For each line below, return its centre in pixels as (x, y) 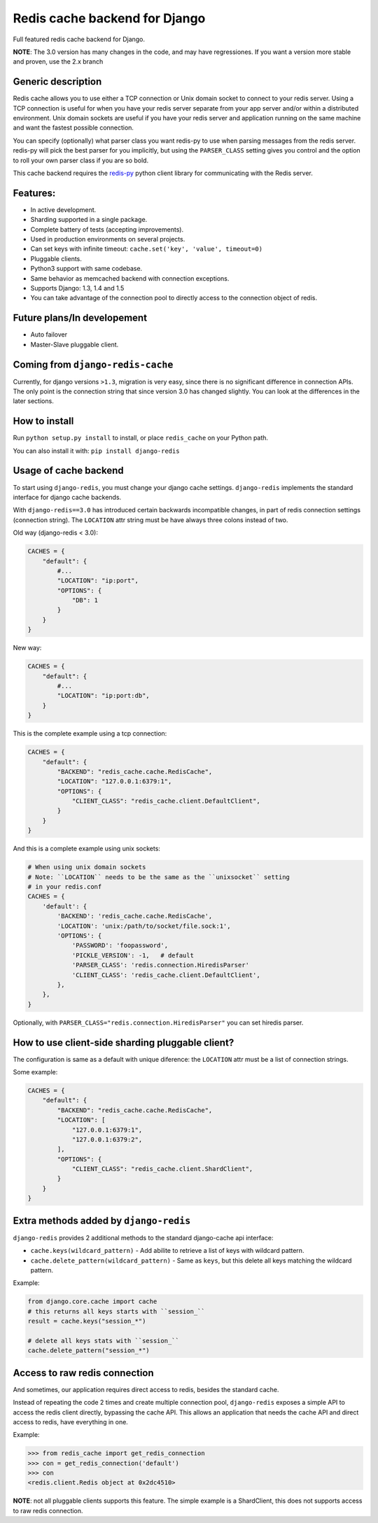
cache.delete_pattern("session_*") (89, 1350)
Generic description (57, 82)
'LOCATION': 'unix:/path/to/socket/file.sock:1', (144, 926)
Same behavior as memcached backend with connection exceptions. (130, 278)
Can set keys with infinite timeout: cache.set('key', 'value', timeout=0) (146, 249)
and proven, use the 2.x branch (58, 62)
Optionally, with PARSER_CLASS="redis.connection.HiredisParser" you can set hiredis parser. (158, 1023)
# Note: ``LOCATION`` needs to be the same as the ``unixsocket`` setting (159, 877)
